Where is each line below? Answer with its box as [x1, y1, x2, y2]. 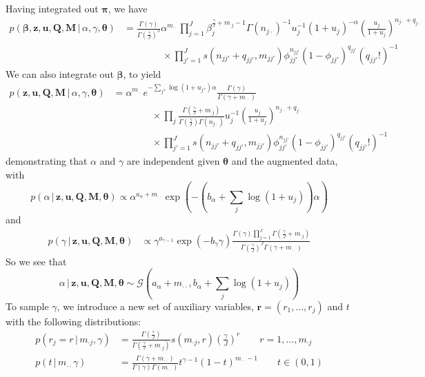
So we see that [6, 254, 67, 268]
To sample [6, 298, 49, 313]
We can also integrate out [6, 66, 114, 81]
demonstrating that [6, 154, 88, 168]
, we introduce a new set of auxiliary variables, [57, 298, 254, 313]
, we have [108, 1, 148, 15]
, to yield [123, 66, 161, 81]
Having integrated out [6, 1, 99, 15]
